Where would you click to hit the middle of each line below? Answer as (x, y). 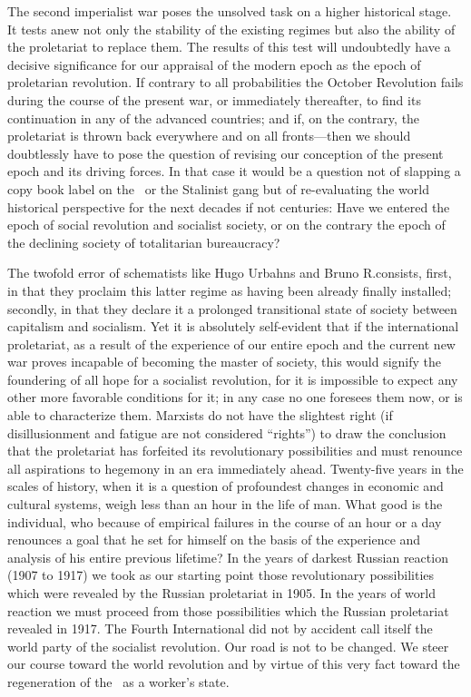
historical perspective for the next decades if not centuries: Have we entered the (229, 206)
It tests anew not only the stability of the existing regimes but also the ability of (231, 29)
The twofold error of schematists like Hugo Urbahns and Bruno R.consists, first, (230, 273)
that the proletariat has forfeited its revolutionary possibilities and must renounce (235, 451)
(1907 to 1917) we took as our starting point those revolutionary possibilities (221, 575)
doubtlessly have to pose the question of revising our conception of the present (226, 153)
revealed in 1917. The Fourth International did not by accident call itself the (220, 628)
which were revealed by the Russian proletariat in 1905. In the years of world (221, 593)
